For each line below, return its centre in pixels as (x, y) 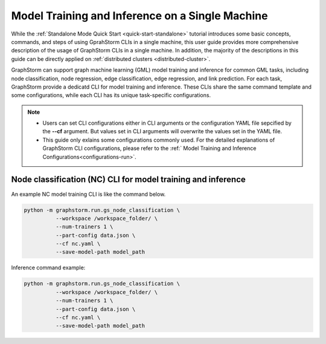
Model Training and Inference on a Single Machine (139, 16)
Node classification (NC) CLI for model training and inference (128, 180)
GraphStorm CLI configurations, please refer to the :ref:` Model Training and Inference (149, 148)
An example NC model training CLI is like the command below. (88, 194)
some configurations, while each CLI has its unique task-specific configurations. (111, 95)
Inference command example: (48, 267)
